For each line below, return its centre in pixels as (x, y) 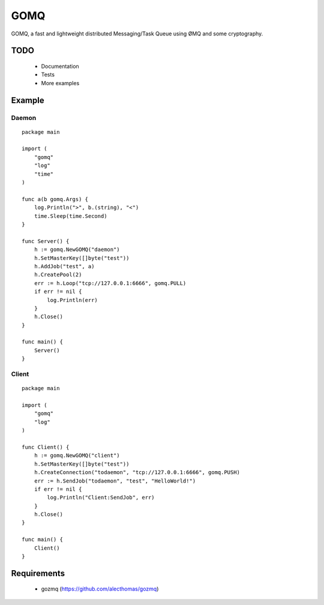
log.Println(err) (73, 300)
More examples (60, 83)
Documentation (60, 66)
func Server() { (46, 241)
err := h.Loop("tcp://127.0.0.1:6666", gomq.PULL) (110, 283)
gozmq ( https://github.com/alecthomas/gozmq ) (100, 589)
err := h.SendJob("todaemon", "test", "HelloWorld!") (115, 481)
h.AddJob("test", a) (64, 266)
